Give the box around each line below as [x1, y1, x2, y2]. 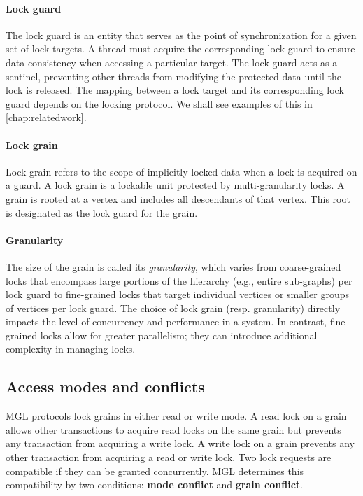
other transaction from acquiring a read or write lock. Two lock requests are [6, 450, 332, 465]
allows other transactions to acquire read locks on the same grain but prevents [6, 422, 341, 437]
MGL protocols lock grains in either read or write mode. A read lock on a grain [6, 409, 347, 423]
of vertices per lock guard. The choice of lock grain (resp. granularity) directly [6, 300, 341, 315]
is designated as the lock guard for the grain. [6, 205, 198, 220]
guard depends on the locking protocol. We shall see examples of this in [6, 96, 313, 111]
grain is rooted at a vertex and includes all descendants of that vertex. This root [6, 191, 350, 206]
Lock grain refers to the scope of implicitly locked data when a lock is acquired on [6, 164, 357, 178]
